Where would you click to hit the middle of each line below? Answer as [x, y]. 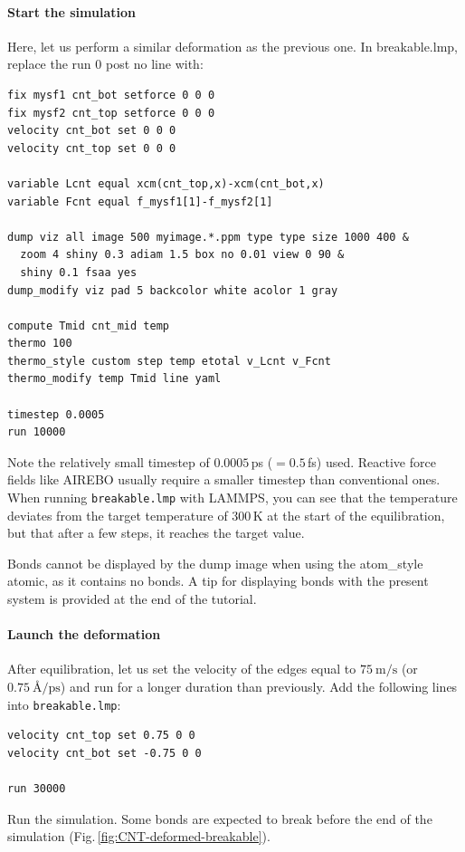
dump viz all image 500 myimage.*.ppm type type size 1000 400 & [208, 237]
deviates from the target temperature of [118, 515]
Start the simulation [71, 11]
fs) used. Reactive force [371, 461]
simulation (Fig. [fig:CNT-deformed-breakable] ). [139, 836]
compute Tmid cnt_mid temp [88, 325]
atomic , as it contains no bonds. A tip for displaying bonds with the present [218, 581]
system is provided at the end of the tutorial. [132, 599]
